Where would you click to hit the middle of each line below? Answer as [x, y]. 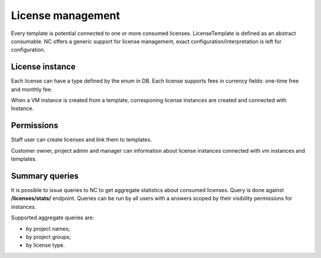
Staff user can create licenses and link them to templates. [81, 140]
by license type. [45, 245]
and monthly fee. [32, 89]
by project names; [48, 228]
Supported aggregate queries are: [53, 218]
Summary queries [45, 176]
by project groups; [48, 237]
